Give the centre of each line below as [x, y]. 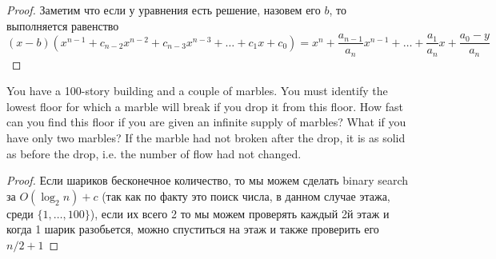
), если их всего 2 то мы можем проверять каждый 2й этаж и [240, 213]
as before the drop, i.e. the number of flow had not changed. [154, 153]
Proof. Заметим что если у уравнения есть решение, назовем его [164, 10]
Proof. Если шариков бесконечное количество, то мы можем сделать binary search [208, 180]
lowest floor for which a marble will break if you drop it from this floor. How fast [205, 106]
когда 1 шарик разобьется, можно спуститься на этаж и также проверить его [193, 229]
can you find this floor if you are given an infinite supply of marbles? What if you [206, 122]
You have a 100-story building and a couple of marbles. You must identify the [197, 91]
